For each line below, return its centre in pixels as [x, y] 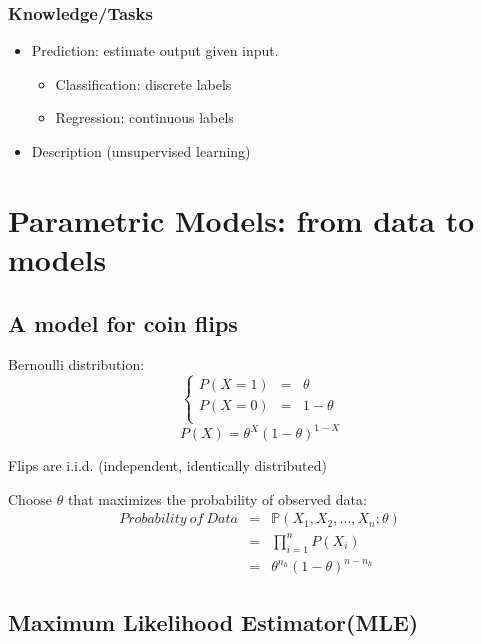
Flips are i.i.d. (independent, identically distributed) [168, 465]
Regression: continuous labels [144, 117]
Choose [30, 498]
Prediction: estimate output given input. [155, 50]
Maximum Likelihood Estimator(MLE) [213, 621]
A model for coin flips [123, 322]
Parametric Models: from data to [241, 219]
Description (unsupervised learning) [141, 151]
